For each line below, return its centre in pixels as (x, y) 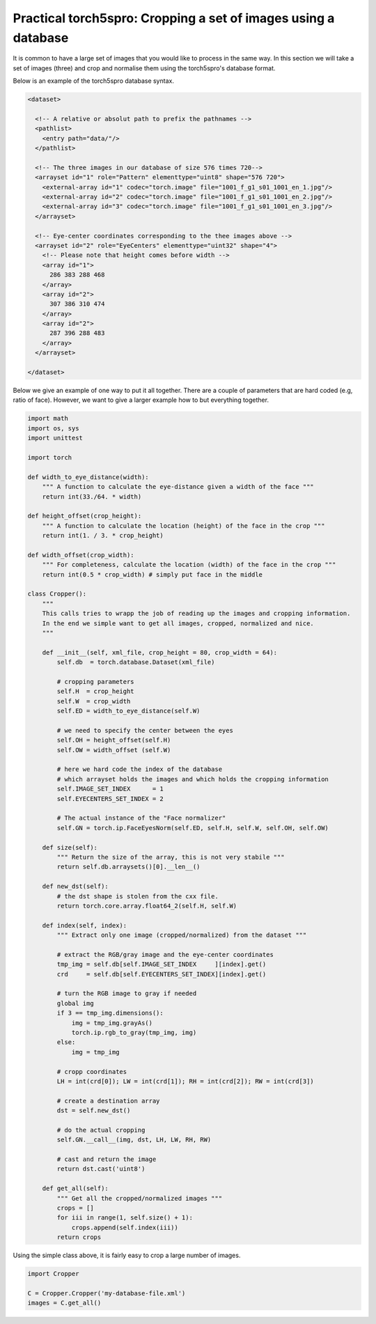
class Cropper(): (57, 594)
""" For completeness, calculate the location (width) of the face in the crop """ (189, 565)
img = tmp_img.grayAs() (112, 1023)
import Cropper (53, 1274)
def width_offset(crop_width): (81, 555)
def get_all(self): (76, 1189)
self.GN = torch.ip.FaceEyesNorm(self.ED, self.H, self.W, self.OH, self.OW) (193, 828)
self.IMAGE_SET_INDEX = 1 (110, 789)
